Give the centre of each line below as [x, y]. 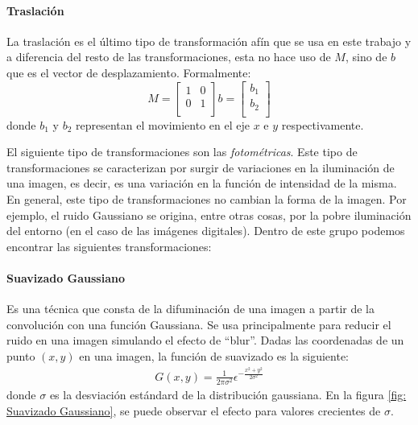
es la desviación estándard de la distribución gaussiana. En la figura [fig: [228, 395]
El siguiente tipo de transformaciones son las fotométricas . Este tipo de [182, 152]
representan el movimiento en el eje [163, 124]
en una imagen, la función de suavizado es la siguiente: [214, 355]
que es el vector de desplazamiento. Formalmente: [129, 72]
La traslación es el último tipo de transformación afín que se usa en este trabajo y [209, 41]
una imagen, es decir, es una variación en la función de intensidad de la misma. [202, 183]
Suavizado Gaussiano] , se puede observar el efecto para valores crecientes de [194, 410]
